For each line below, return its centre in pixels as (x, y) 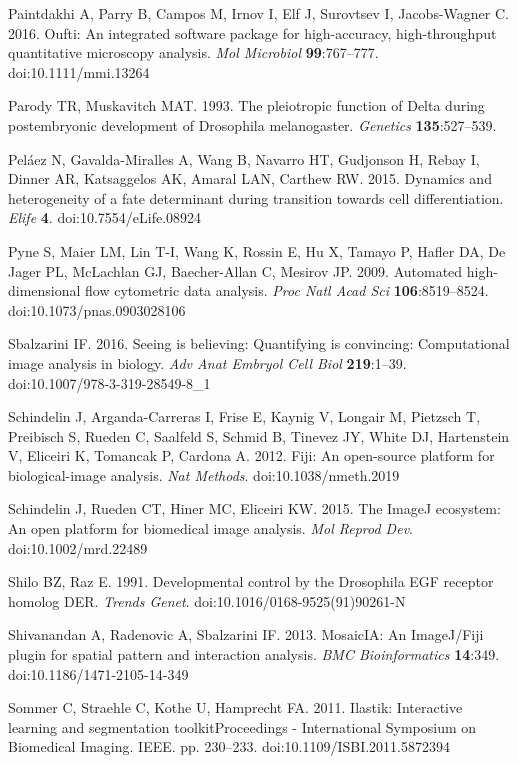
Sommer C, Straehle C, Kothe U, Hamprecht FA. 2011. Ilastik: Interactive (235, 707)
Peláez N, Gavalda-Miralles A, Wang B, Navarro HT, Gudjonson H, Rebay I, (244, 158)
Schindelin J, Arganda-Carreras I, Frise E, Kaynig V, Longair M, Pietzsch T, (244, 416)
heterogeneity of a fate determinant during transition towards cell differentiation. (256, 197)
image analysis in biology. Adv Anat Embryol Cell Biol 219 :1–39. (207, 362)
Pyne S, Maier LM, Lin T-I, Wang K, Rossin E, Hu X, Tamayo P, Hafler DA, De (257, 250)
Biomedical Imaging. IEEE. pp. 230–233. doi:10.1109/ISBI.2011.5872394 (229, 746)
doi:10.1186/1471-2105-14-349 (98, 673)
